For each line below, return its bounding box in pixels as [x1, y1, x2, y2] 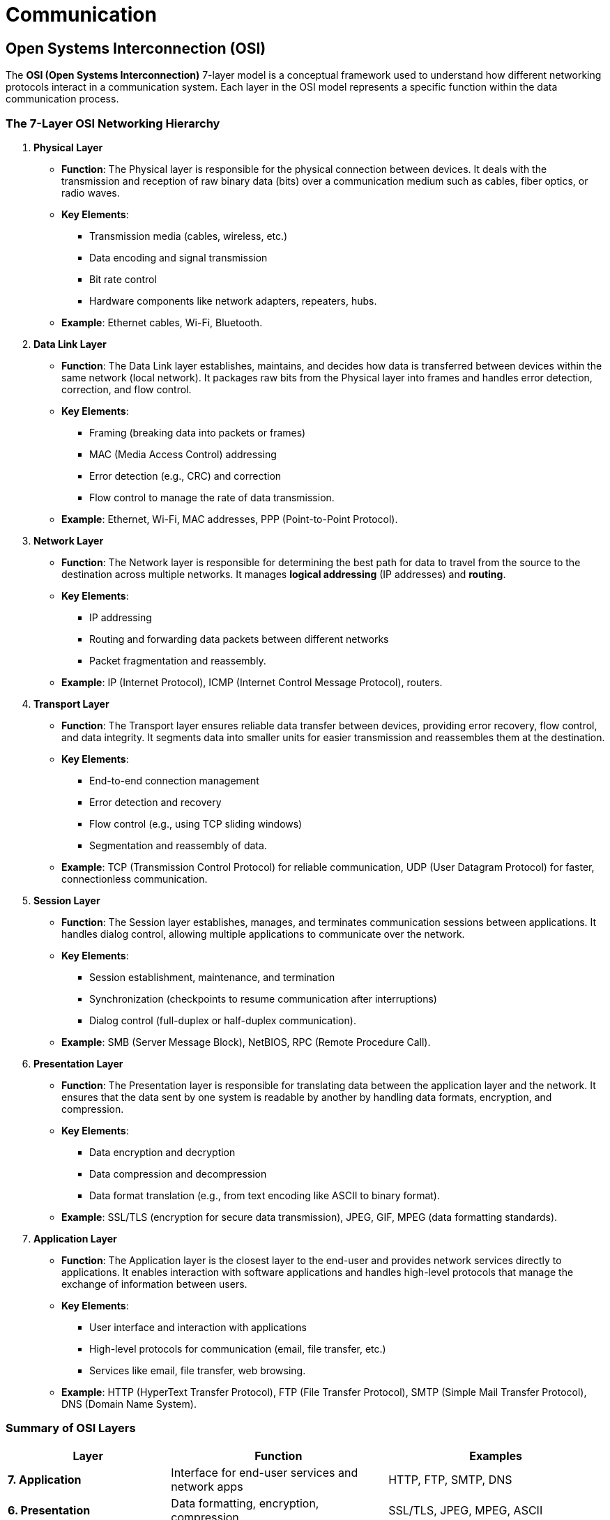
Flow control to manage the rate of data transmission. [89, 491, 335, 503]
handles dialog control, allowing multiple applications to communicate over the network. [61, 927, 465, 940]
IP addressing [89, 611, 152, 623]
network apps [171, 1479, 243, 1494]
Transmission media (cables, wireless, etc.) [89, 229, 288, 242]
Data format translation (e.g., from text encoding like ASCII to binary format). [89, 1189, 441, 1201]
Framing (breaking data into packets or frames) [89, 426, 306, 439]
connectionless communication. [61, 872, 208, 885]
